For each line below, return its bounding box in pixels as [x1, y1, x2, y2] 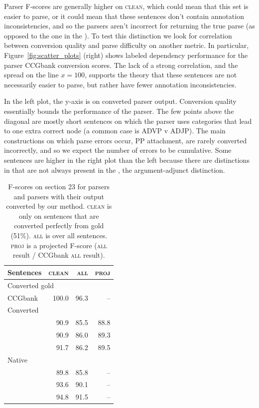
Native [7, 354, 28, 365]
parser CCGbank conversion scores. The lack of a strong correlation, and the [4, 59, 238, 70]
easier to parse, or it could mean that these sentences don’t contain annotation [4, 10, 244, 21]
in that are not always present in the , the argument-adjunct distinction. [4, 164, 225, 175]
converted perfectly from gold [14, 220, 104, 231]
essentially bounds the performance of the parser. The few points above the [4, 105, 234, 116]
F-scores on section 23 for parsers [8, 181, 110, 192]
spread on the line [4, 69, 59, 80]
